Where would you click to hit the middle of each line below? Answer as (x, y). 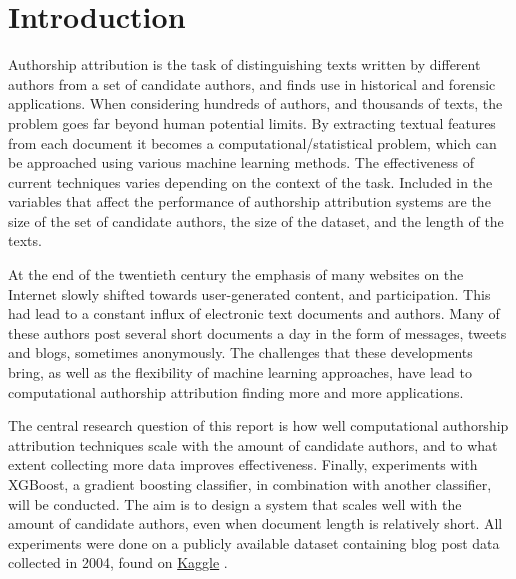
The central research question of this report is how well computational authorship (258, 425)
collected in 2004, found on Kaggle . (118, 562)
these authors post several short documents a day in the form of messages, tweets (257, 332)
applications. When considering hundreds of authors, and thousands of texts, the (255, 103)
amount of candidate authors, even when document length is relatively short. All (255, 523)
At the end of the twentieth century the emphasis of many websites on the (236, 274)
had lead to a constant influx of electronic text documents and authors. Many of (254, 313)
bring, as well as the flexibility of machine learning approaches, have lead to (240, 372)
